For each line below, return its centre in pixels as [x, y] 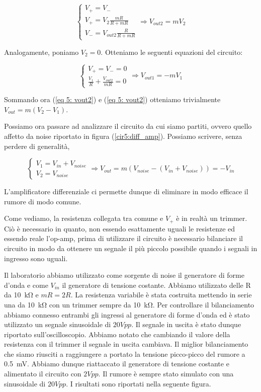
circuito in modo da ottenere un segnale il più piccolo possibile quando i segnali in [131, 248]
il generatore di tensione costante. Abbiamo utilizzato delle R [156, 285]
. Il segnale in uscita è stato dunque [186, 324]
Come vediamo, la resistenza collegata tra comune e [84, 218]
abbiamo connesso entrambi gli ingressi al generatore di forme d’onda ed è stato [127, 314]
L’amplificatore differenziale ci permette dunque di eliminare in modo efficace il [126, 191]
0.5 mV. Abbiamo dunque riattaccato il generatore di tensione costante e [117, 364]
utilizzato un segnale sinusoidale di [58, 324]
